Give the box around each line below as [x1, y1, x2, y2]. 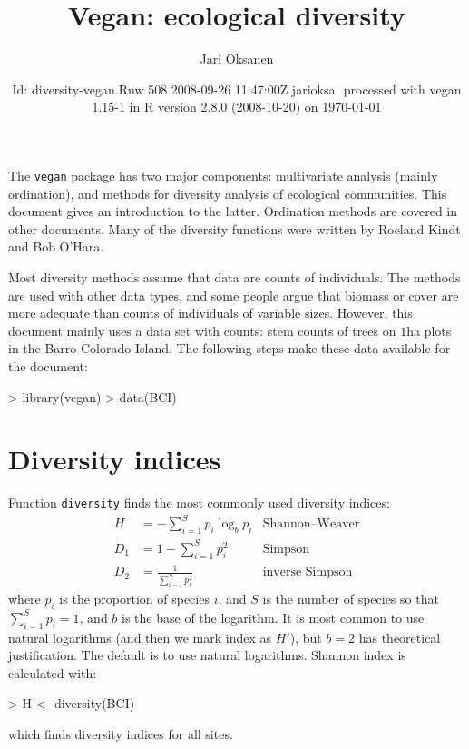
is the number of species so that [262, 588, 439, 607]
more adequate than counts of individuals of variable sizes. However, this [8, 303, 413, 322]
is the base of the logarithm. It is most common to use [122, 607, 425, 626]
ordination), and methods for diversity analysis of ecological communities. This [8, 183, 447, 202]
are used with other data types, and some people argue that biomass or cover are [8, 285, 459, 304]
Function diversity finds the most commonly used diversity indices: [8, 493, 390, 512]
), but [289, 627, 322, 646]
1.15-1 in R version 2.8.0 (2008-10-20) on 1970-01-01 [92, 97, 382, 116]
